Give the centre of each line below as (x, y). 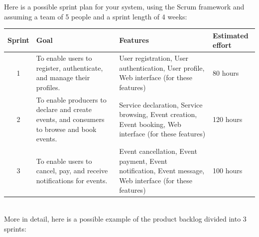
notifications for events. (72, 180)
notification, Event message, (162, 171)
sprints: (15, 228)
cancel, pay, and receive (72, 171)
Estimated (231, 35)
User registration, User (154, 58)
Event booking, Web (150, 124)
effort (222, 45)
